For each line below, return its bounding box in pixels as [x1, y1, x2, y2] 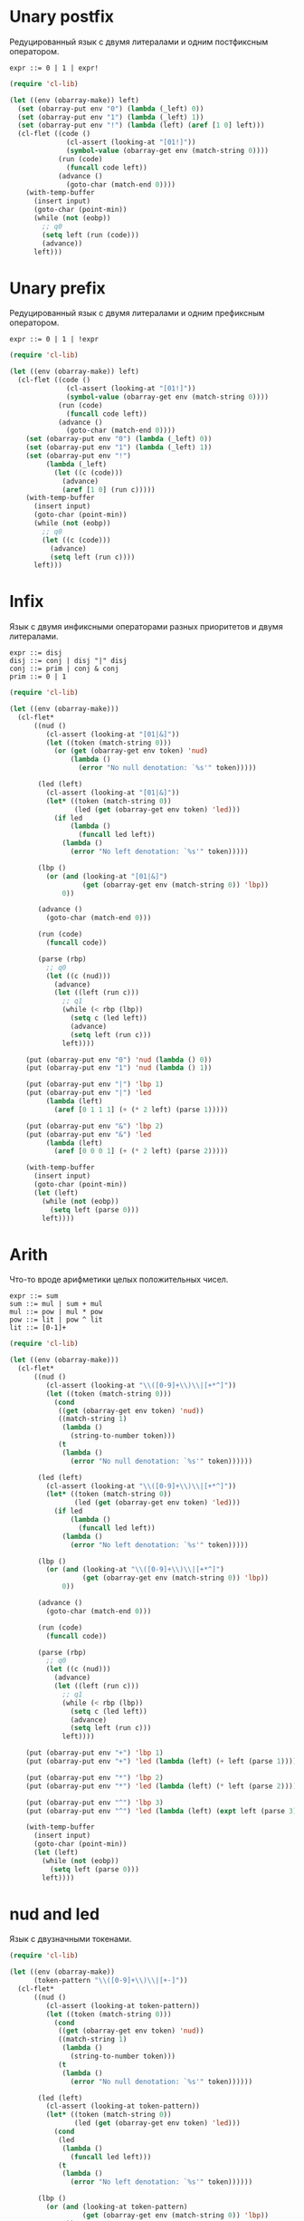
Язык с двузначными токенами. [9, 1934, 132, 1945]
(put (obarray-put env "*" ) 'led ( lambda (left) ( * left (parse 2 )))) [25, 1782, 298, 1791]
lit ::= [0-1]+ [9, 1323, 67, 1332]
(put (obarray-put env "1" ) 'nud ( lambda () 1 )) [25, 1063, 213, 1072]
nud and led [9, 1904, 100, 1924]
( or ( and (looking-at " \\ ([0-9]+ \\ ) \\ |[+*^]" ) [45, 1565, 224, 1574]
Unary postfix [9, 6, 115, 27]
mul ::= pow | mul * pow [9, 1307, 103, 1317]
